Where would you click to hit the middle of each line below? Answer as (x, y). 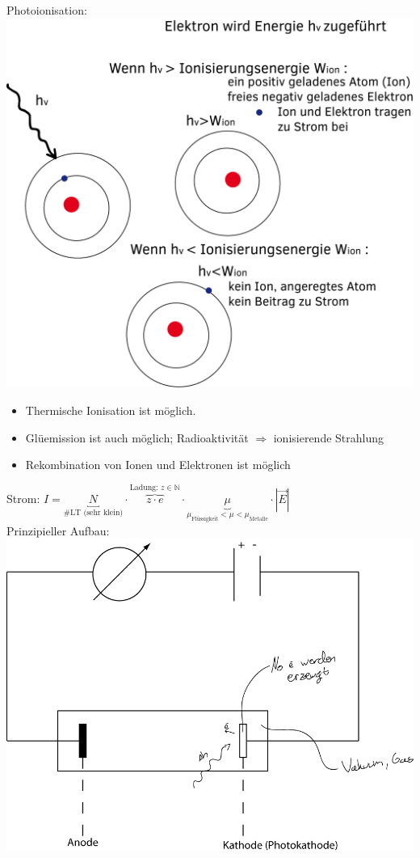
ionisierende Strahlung (329, 437)
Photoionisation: (47, 10)
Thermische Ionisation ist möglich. (111, 410)
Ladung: (144, 488)
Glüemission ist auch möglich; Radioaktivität (137, 437)
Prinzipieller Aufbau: (58, 530)
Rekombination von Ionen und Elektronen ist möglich (158, 465)
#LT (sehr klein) (93, 513)
